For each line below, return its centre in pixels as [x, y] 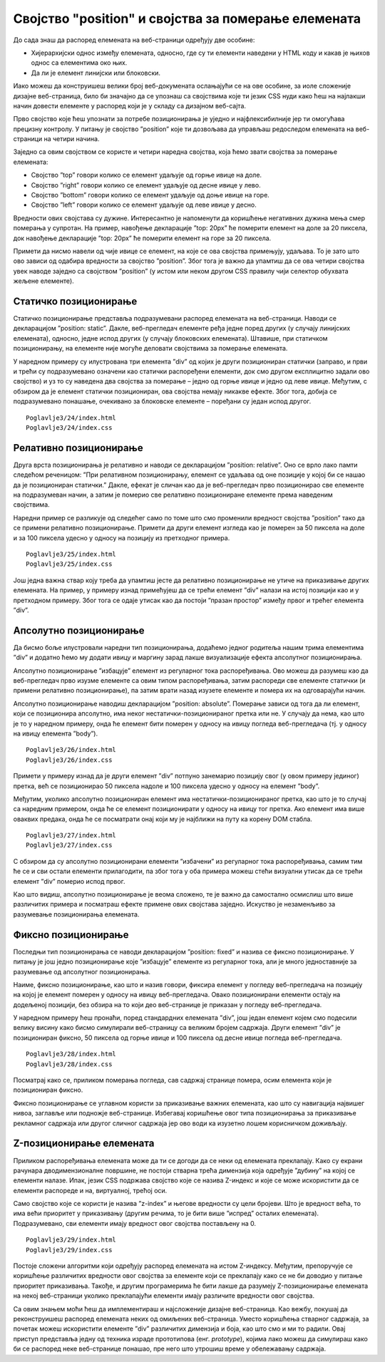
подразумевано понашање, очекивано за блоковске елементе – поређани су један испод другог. [162, 401]
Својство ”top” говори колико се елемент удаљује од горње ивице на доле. [147, 175]
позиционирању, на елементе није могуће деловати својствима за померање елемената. [150, 349]
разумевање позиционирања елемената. [76, 914]
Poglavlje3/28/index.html [71, 1054]
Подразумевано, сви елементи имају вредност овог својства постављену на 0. [135, 1223]
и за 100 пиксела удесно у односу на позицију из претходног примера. [122, 537]
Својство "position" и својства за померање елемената [187, 19]
